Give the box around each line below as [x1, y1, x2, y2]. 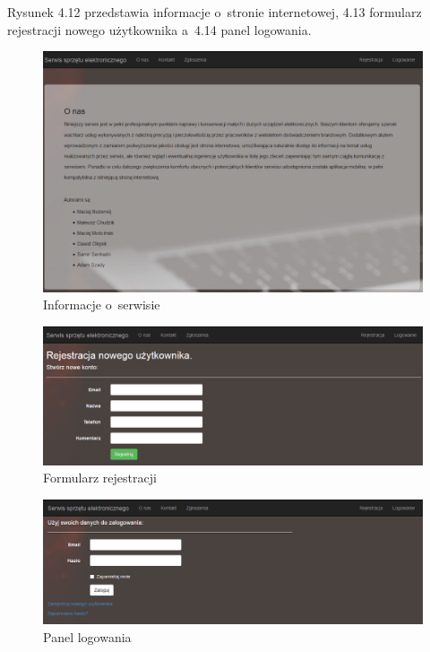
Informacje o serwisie [43, 295, 160, 314]
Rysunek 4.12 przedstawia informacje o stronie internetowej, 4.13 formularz [7, 3, 422, 21]
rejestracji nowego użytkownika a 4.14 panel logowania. [7, 20, 312, 39]
